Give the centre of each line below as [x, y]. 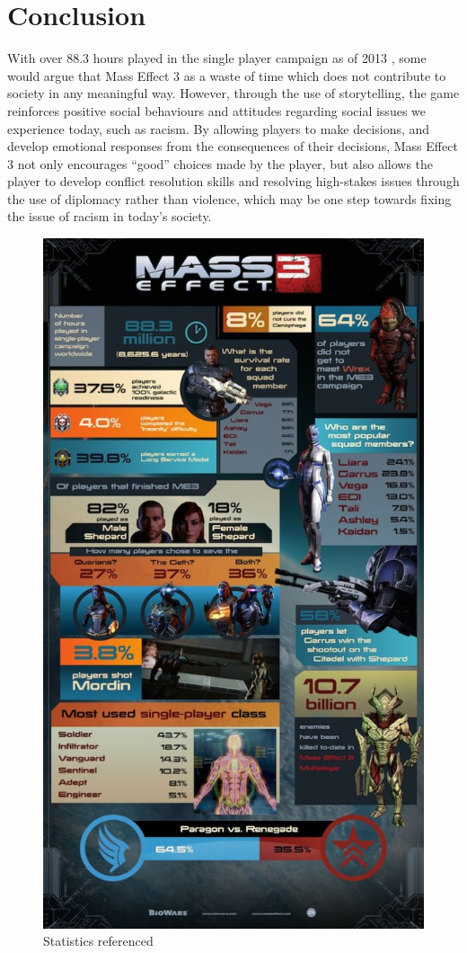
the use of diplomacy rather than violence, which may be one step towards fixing [229, 198]
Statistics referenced [98, 941]
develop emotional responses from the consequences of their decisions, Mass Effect [233, 146]
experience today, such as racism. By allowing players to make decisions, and [219, 128]
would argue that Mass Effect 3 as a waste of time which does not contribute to [227, 75]
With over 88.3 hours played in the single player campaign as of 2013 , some [217, 58]
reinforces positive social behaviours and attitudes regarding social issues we [216, 110]
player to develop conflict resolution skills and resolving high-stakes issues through [233, 181]
